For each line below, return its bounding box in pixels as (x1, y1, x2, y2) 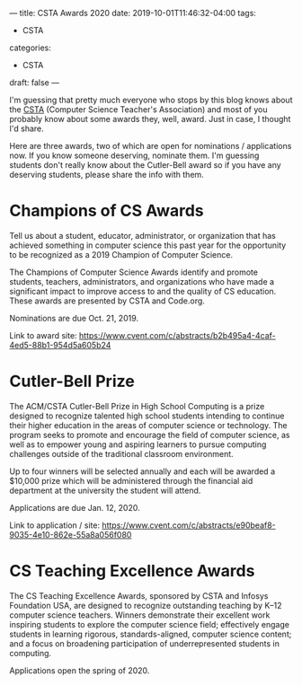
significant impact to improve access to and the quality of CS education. (9, 285, 277, 296)
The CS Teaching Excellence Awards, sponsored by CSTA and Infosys (9, 590, 269, 601)
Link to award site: (9, 329, 78, 340)
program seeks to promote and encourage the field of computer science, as (9, 429, 290, 440)
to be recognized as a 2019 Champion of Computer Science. (9, 249, 234, 259)
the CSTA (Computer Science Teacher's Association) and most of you (9, 104, 268, 115)
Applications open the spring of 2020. (9, 664, 150, 676)
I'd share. (9, 123, 45, 134)
